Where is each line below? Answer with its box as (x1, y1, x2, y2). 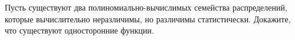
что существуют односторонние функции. (5, 24, 154, 36)
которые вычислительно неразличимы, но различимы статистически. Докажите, (5, 12, 291, 25)
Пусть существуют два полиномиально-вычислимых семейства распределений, (5, 1, 287, 13)
